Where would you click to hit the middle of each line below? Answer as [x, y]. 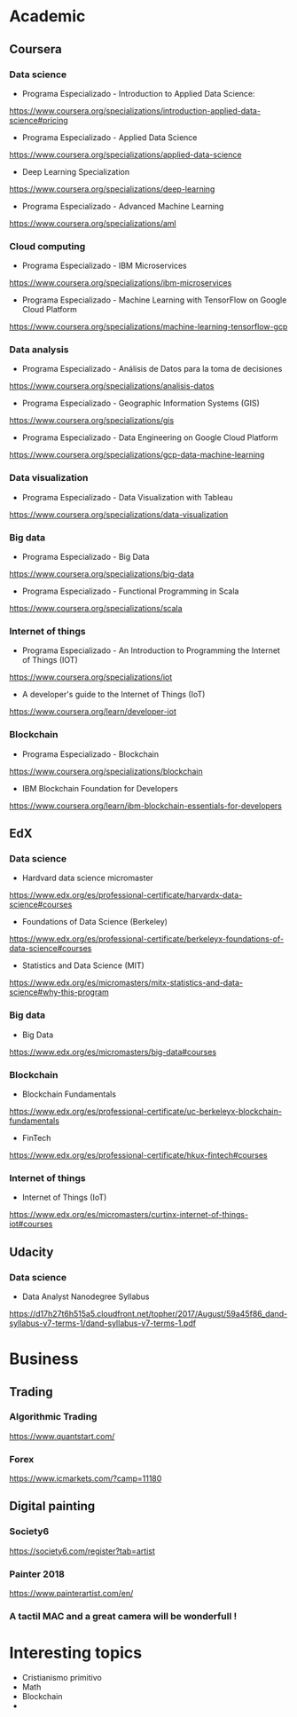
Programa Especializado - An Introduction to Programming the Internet [151, 650]
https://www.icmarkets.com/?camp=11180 [86, 1478]
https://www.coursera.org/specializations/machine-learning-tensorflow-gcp [148, 327]
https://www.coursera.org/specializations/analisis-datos [112, 386]
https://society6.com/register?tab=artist [82, 1551]
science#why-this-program [59, 992]
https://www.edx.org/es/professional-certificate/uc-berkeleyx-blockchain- [145, 1111]
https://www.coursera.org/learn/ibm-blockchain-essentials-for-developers [145, 806]
